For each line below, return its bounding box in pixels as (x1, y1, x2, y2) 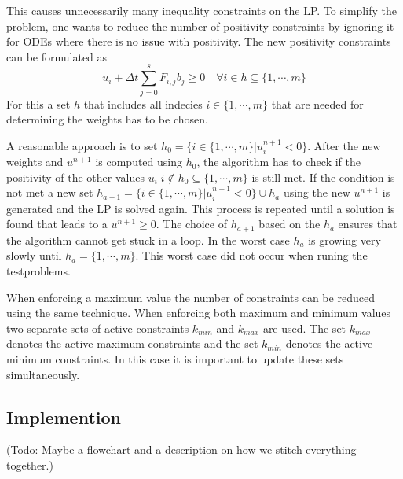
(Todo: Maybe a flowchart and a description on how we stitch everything (6, 441, 357, 458)
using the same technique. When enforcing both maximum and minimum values (6, 304, 391, 321)
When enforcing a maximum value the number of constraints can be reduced (6, 289, 375, 305)
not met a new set (6, 184, 93, 201)
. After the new (307, 137, 381, 153)
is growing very (308, 231, 381, 248)
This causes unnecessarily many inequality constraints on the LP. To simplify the (6, 2, 397, 18)
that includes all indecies (83, 95, 203, 112)
